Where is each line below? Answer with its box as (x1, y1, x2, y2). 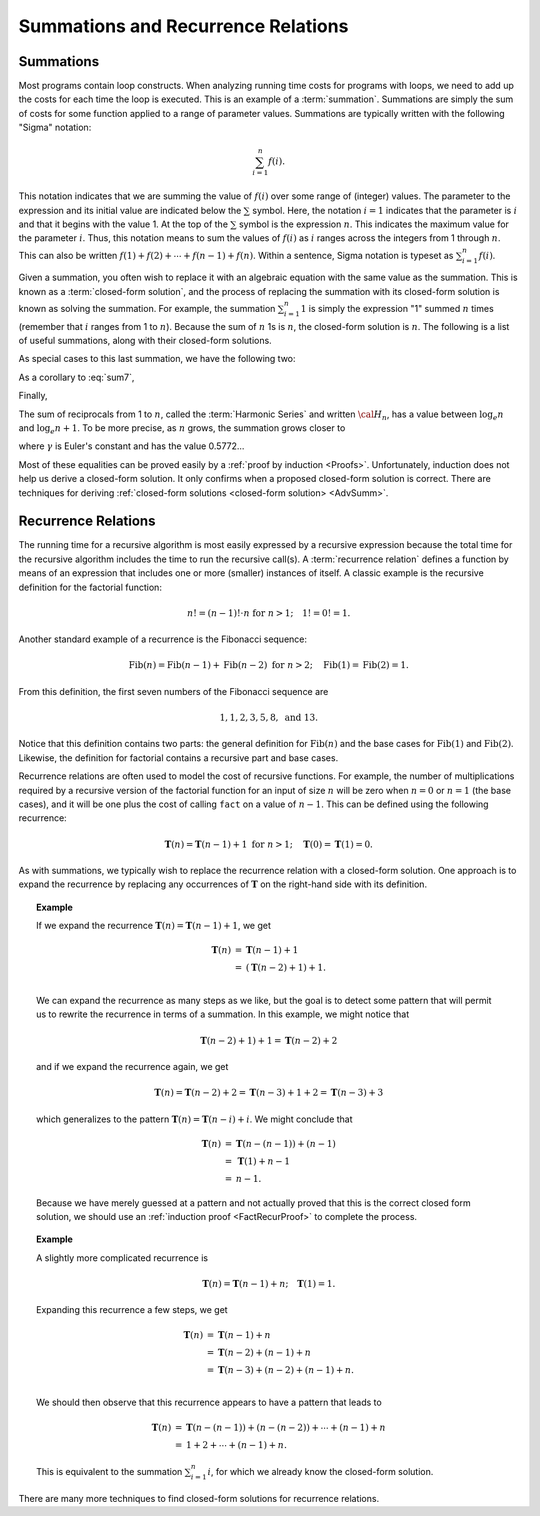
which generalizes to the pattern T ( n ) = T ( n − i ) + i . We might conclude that (36, 1113, 354, 1125)
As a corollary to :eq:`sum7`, (18, 371, 135, 383)
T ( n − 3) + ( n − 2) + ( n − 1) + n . (217, 1364, 355, 1375)
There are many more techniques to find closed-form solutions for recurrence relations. (18, 1492, 380, 1504)
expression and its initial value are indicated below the (18, 204, 242, 216)
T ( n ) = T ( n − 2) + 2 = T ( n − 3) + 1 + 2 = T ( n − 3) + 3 (154, 1087, 384, 1099)
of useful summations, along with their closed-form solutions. (18, 335, 272, 347)
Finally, (18, 390, 48, 402)
